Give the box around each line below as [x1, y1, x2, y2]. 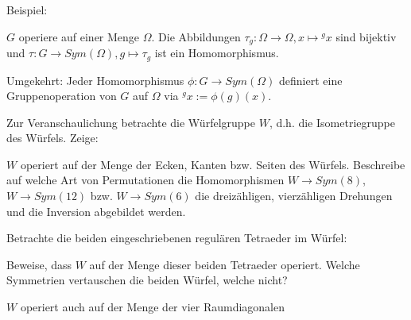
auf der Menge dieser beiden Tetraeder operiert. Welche [89, 256, 360, 272]
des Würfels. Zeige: [6, 129, 99, 146]
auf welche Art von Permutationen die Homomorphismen [6, 172, 285, 188]
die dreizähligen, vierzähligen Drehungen [195, 187, 393, 204]
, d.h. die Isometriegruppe [269, 114, 395, 130]
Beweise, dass [6, 256, 72, 272]
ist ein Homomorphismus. [154, 44, 279, 61]
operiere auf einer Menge [18, 28, 140, 44]
